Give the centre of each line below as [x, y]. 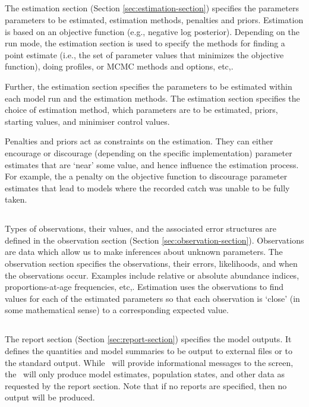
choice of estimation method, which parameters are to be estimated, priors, [141, 110]
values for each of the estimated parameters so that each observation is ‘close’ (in [152, 298]
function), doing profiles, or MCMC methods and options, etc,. [119, 66]
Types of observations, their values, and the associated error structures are [141, 228]
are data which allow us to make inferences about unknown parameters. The [144, 252]
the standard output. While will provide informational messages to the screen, [149, 362]
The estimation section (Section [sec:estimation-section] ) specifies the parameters [152, 8]
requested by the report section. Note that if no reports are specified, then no [146, 385]
